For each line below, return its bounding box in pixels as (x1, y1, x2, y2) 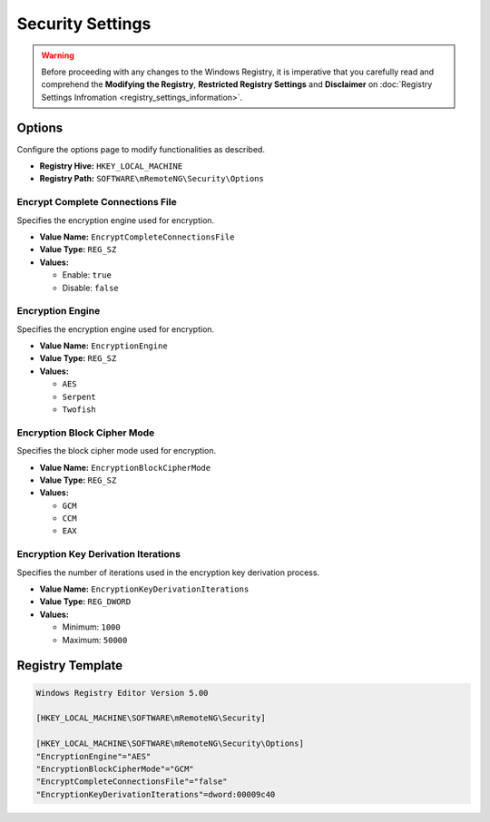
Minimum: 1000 (62, 621, 122, 632)
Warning (41, 50, 74, 61)
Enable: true (62, 269, 113, 280)
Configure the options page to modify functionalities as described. (16, 143, 265, 154)
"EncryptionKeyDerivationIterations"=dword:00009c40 (35, 789, 276, 799)
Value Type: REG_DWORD (39, 596, 132, 607)
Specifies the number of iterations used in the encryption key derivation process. (16, 567, 320, 578)
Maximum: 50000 (62, 634, 128, 645)
